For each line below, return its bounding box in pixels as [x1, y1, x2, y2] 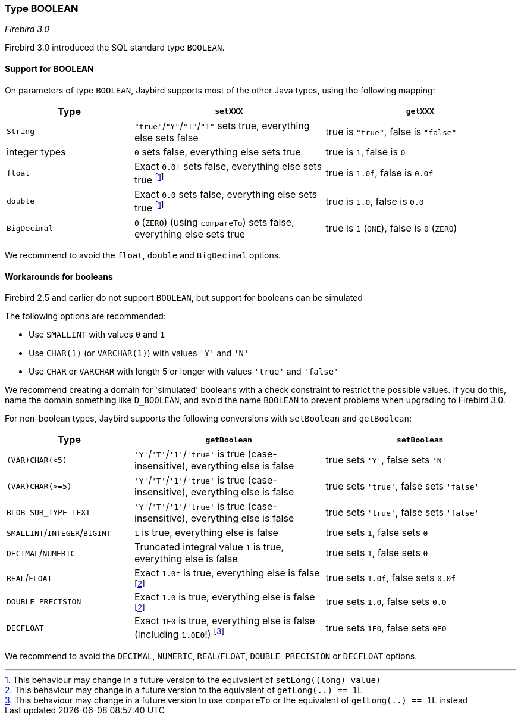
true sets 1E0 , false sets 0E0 [325, 622, 447, 634]
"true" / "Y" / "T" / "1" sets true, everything [134, 119, 310, 132]
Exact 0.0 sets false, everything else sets [134, 188, 318, 200]
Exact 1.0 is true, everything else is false [134, 591, 315, 603]
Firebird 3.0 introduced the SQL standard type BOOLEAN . [5, 42, 225, 53]
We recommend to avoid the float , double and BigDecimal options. [5, 250, 281, 261]
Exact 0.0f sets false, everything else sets [134, 160, 322, 172]
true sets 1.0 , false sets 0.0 [325, 596, 447, 608]
